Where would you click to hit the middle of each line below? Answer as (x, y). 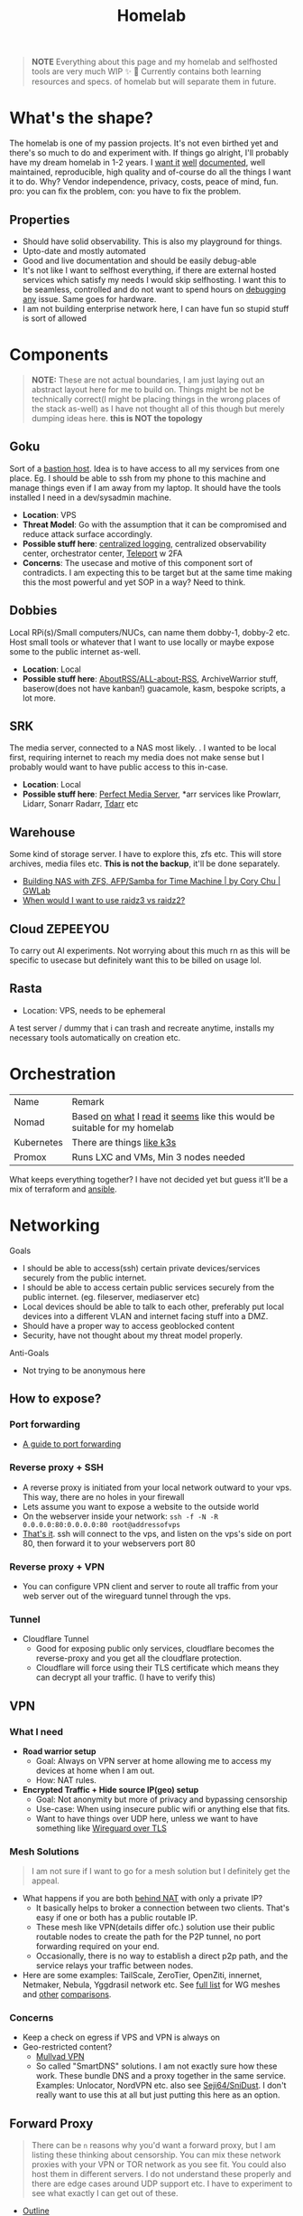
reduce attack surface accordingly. (87, 533)
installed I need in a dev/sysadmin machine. (90, 497)
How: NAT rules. (66, 1780)
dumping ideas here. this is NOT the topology (117, 418)
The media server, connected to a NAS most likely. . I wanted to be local (143, 748)
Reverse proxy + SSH (56, 1467)
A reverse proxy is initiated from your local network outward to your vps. (157, 1487)
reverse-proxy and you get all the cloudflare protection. (138, 1658)
